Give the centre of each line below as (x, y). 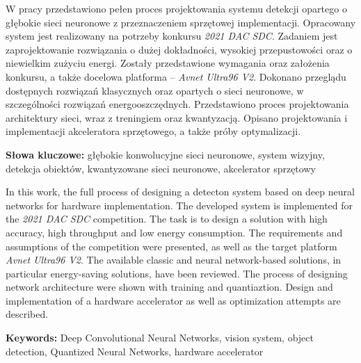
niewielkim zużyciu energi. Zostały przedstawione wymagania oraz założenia (168, 63)
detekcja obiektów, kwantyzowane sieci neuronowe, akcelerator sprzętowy (161, 168)
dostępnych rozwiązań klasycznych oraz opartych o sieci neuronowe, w (155, 90)
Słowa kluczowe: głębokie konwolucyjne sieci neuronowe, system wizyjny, (165, 154)
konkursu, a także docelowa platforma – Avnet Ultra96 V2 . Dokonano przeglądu (176, 76)
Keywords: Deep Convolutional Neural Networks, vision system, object (160, 338)
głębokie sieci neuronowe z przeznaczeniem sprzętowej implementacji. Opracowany (181, 22)
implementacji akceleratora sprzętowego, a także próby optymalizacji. (153, 131)
